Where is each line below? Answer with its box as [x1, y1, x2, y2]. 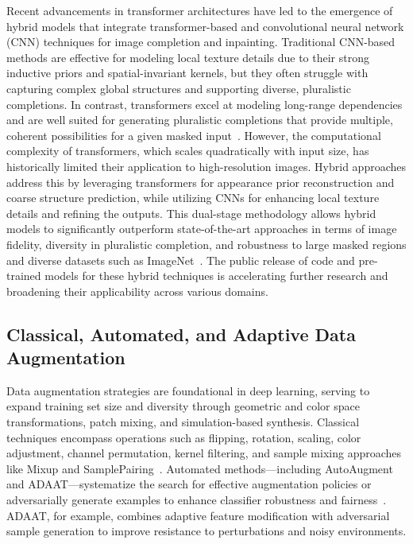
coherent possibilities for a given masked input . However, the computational [6, 126, 381, 143]
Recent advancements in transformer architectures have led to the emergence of [6, 2, 393, 18]
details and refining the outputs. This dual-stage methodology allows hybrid [6, 204, 376, 221]
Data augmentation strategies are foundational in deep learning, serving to [6, 382, 370, 398]
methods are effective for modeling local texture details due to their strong [6, 49, 369, 65]
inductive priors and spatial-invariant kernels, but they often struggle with [6, 64, 369, 81]
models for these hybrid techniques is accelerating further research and [44, 267, 388, 284]
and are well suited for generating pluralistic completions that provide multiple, [6, 111, 393, 128]
